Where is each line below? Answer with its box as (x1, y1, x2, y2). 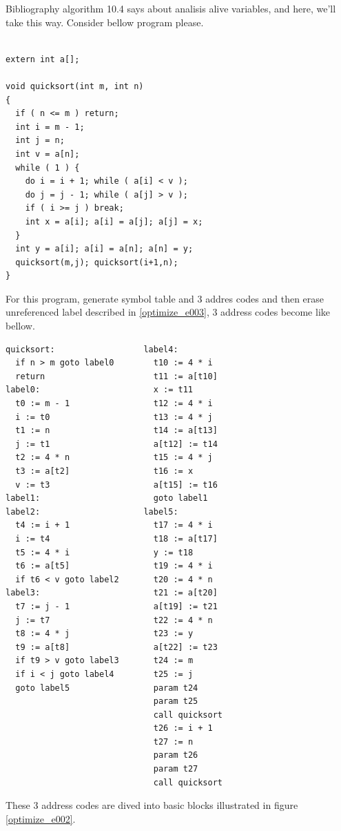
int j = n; (15, 135, 65, 146)
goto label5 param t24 (15, 682, 198, 693)
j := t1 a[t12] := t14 (15, 439, 218, 449)
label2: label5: (6, 506, 178, 517)
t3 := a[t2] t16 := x (15, 466, 194, 476)
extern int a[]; (6, 54, 80, 64)
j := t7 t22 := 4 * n (15, 615, 213, 625)
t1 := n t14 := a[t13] (15, 426, 218, 436)
